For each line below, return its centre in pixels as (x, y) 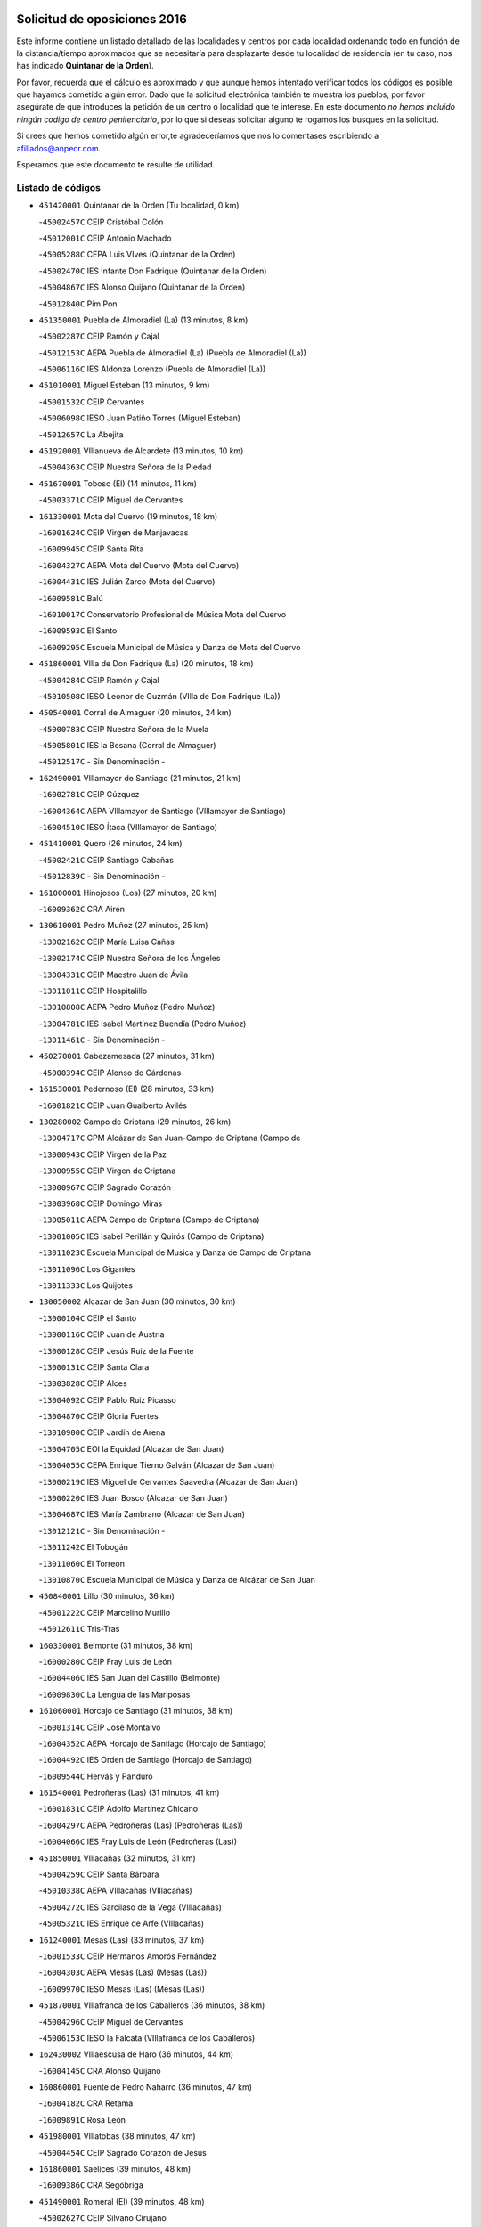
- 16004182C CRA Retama (86, 2103)
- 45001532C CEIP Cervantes (92, 402)
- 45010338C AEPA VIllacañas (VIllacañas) (116, 1891)
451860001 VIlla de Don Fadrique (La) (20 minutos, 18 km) (146, 664)
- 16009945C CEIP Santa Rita (91, 549)
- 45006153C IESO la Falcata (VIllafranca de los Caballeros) (147, 2038)
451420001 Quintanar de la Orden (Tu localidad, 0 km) (139, 206)
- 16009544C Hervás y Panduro (96, 1776)
